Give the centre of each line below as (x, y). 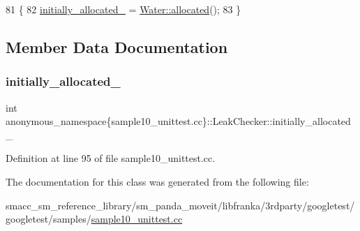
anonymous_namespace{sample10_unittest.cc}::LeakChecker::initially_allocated (178, 121)
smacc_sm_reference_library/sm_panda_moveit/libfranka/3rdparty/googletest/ (180, 205)
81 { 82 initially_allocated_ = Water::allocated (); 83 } (123, 9)
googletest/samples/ (48, 219)
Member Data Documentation (117, 46)
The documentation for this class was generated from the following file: (157, 181)
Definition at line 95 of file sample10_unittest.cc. (111, 158)
